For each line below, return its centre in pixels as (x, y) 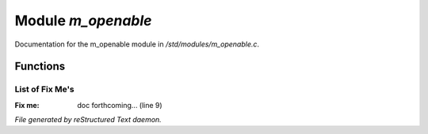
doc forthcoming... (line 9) (120, 105)
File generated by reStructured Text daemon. (88, 120)
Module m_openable (83, 20)
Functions (40, 67)
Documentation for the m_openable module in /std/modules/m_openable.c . (137, 44)
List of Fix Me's (44, 89)
